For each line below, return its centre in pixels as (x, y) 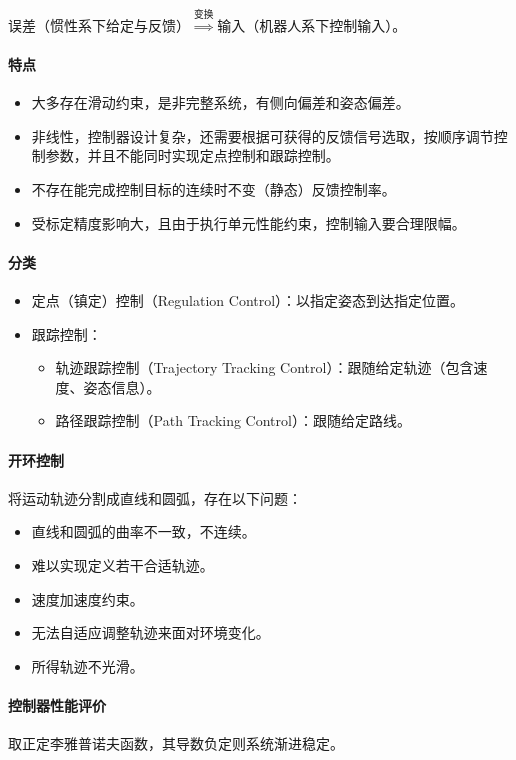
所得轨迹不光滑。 (87, 665)
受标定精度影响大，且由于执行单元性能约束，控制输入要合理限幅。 (248, 222)
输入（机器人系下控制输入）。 (312, 24)
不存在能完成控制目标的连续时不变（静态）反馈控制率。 (213, 188)
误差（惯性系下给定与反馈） (99, 24)
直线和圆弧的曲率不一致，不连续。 (143, 531)
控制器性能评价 (57, 704)
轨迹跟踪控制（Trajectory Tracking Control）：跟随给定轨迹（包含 (264, 367)
